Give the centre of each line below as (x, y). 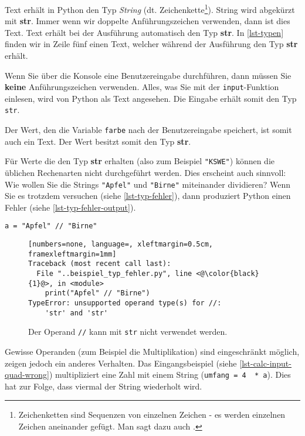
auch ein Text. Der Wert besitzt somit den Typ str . (98, 141)
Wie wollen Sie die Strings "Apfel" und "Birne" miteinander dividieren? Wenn (148, 184)
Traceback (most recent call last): (100, 264)
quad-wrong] (27, 375)
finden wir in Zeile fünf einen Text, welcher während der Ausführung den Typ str (151, 44)
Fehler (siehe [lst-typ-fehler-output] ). (70, 207)
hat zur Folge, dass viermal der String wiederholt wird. (104, 386)
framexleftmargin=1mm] (72, 254)
